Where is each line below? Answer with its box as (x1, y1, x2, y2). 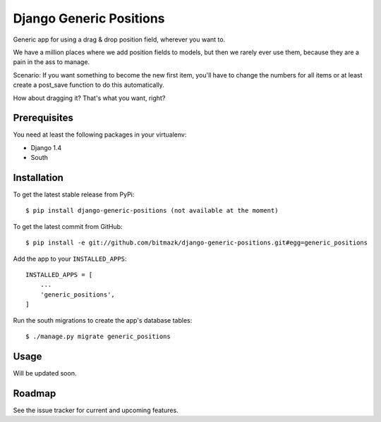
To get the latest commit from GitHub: (13, 222, 123, 230)
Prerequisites (13, 112, 73, 124)
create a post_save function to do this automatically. (13, 81, 165, 89)
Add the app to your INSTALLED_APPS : (13, 254, 127, 263)
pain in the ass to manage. (13, 58, 90, 66)
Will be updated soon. (13, 368, 77, 377)
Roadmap (13, 387, 56, 399)
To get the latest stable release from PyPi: (13, 190, 135, 199)
